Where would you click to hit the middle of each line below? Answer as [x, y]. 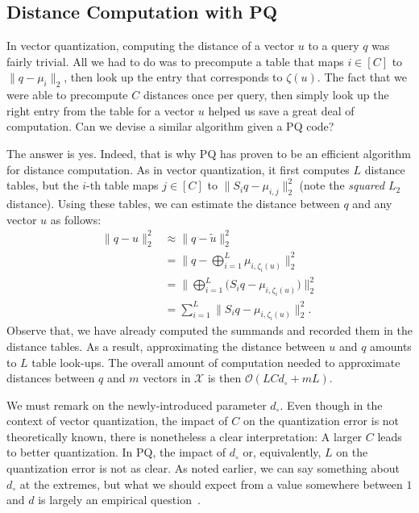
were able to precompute [67, 95]
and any [372, 203]
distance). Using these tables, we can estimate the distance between [173, 203]
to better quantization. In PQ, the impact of [116, 452]
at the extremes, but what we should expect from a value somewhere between [211, 484]
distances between [51, 378]
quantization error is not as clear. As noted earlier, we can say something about [203, 468]
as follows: [76, 219]
